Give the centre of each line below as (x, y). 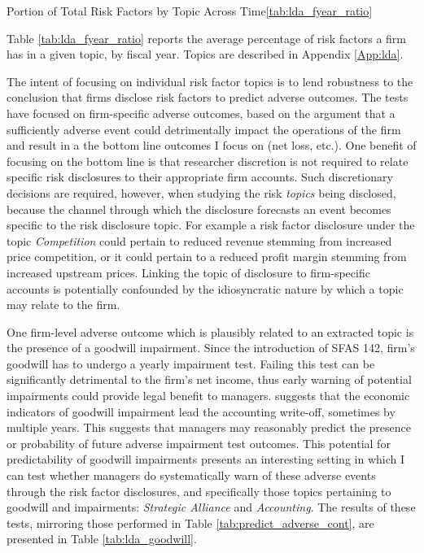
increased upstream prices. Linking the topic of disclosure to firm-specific (188, 272)
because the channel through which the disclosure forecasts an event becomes (199, 209)
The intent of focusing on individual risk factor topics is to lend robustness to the (210, 81)
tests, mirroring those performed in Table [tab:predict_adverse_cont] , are (190, 523)
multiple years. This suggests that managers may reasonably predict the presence (209, 427)
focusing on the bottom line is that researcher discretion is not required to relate (208, 161)
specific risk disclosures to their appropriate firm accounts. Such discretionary (200, 177)
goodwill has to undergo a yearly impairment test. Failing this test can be (191, 363)
